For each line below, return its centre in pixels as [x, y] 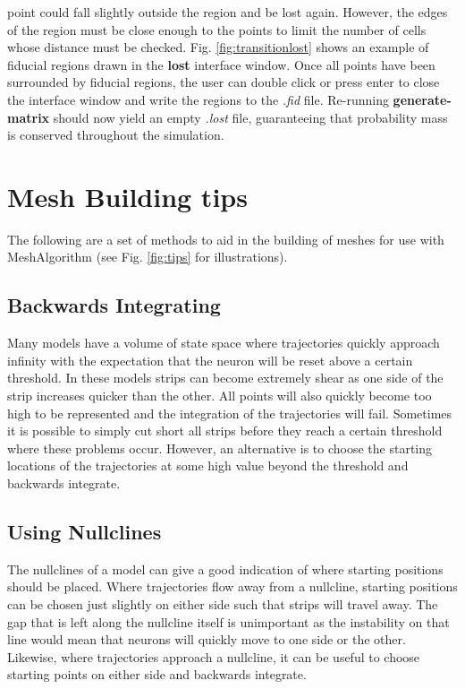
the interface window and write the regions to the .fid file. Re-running [198, 99]
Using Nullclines [85, 531]
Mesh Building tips [127, 196]
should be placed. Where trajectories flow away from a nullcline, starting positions [232, 586]
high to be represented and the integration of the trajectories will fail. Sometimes [230, 413]
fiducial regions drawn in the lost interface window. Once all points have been [221, 64]
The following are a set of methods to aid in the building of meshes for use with [226, 239]
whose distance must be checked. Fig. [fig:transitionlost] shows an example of [218, 47]
